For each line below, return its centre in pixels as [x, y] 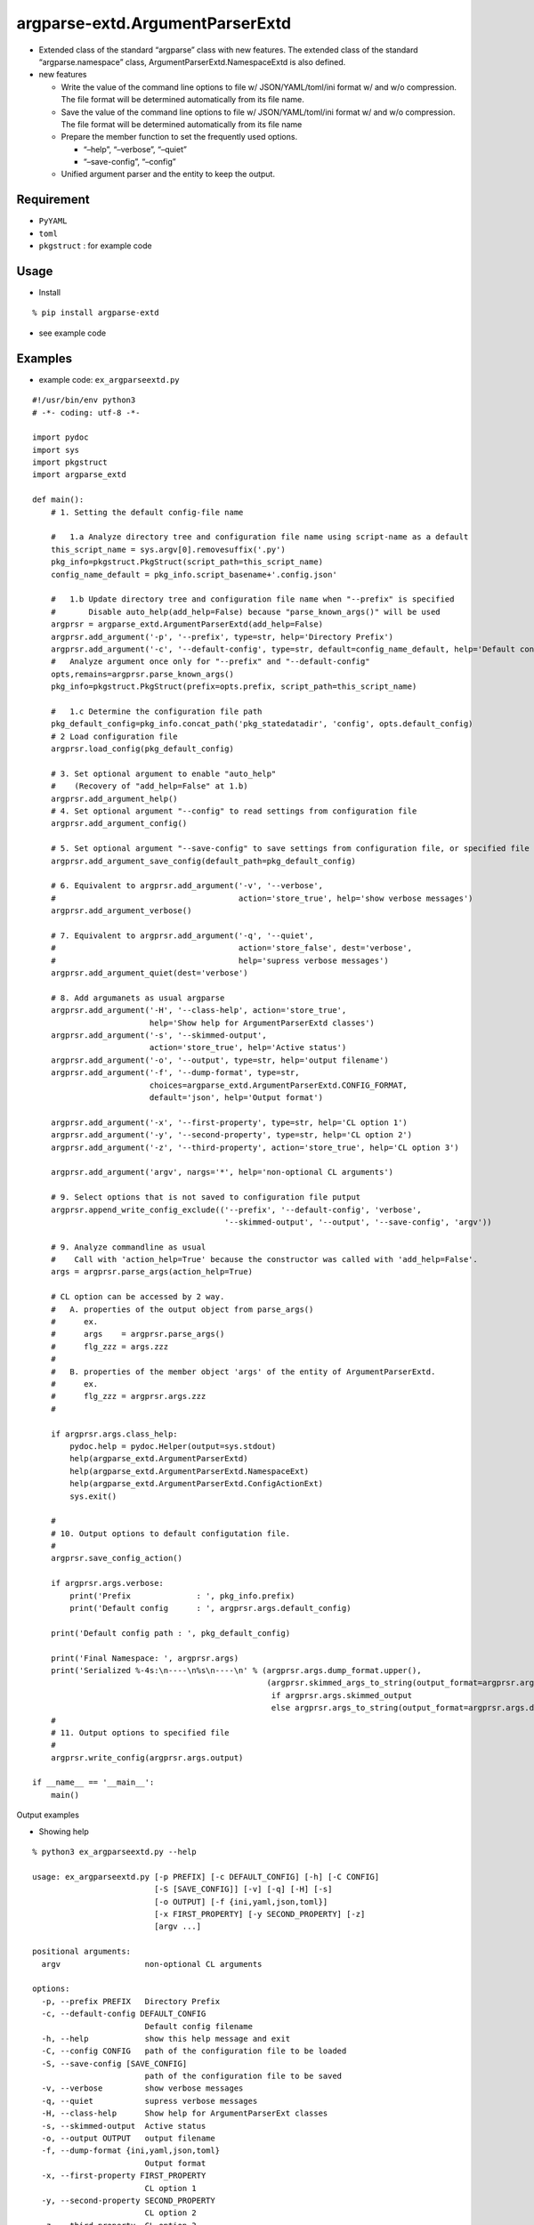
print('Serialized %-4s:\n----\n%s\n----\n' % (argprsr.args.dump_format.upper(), [236, 1670]
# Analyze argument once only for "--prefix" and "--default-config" [210, 662]
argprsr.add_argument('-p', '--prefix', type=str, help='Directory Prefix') [222, 637]
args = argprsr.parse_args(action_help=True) [152, 1272]
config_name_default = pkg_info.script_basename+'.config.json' [194, 574]
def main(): [58, 500]
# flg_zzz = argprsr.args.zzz [128, 1396]
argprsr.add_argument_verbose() [121, 911]
